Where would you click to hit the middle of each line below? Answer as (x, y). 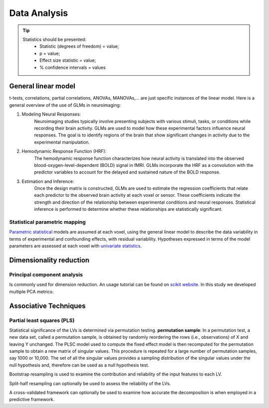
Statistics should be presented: (55, 39)
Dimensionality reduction (49, 260)
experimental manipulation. (62, 142)
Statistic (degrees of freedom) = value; (79, 46)
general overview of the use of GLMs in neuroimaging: (65, 105)
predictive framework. (32, 400)
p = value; (50, 53)
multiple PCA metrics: (31, 291)
